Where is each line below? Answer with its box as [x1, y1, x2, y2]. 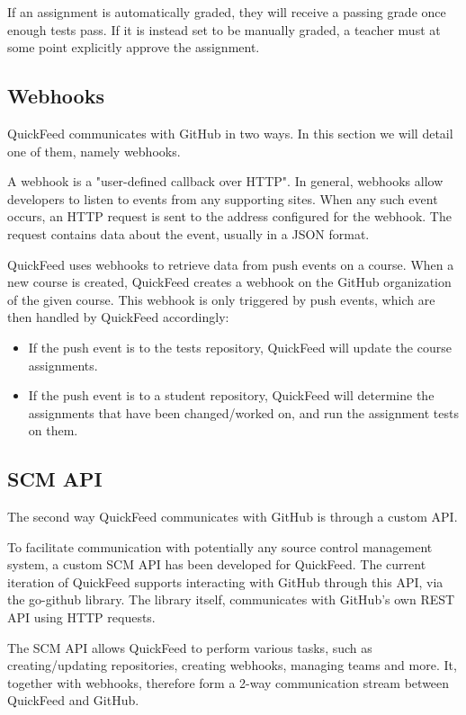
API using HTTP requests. [7, 608, 156, 627]
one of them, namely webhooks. [7, 141, 181, 160]
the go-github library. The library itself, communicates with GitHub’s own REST [7, 590, 455, 609]
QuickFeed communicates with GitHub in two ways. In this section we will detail [7, 123, 453, 142]
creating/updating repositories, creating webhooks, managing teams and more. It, [7, 656, 457, 675]
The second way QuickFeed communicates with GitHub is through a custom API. [7, 507, 458, 526]
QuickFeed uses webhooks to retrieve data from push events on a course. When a [7, 255, 454, 273]
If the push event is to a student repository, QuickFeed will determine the [28, 386, 435, 405]
